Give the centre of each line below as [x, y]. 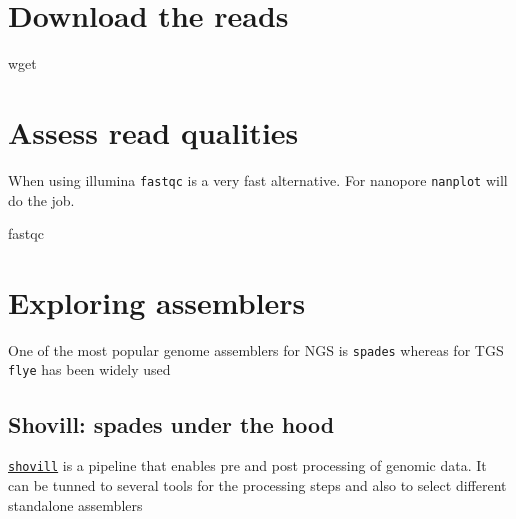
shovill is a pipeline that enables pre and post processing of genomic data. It [247, 465]
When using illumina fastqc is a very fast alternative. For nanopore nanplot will [258, 179]
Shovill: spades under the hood [171, 423]
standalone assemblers [75, 504]
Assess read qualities [153, 131]
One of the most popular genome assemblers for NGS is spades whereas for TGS [256, 349]
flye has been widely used [89, 369]
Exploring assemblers [157, 301]
